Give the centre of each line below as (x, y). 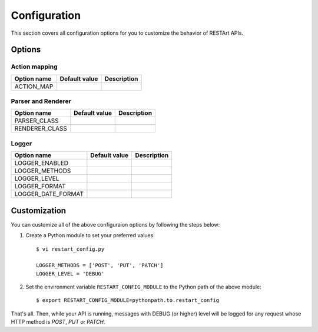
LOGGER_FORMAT (40, 187)
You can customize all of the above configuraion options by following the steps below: (115, 224)
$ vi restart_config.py (70, 249)
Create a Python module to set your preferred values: (90, 235)
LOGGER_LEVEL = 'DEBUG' (70, 273)
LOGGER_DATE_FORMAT (49, 194)
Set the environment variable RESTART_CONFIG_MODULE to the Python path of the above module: (143, 287)
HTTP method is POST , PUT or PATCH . (58, 322)
